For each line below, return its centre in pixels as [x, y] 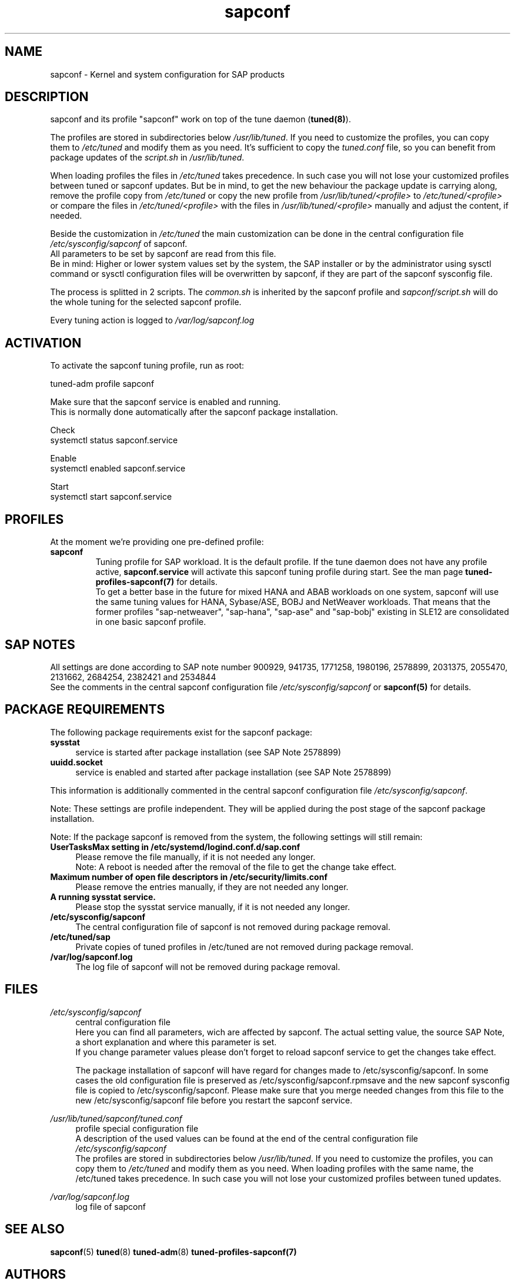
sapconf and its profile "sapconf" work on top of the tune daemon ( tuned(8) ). [200, 119]
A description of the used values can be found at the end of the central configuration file [247, 1138]
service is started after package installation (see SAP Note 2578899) [208, 752]
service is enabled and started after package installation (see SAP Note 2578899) [233, 772]
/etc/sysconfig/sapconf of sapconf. [119, 244]
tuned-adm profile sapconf [102, 384]
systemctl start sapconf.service [111, 497]
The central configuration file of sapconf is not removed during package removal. [233, 927]
